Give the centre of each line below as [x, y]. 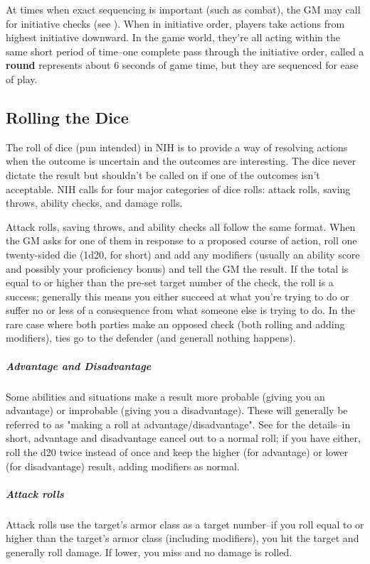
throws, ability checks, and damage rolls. [94, 203]
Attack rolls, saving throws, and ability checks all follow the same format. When [181, 226]
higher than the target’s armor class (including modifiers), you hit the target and [183, 538]
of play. [22, 78]
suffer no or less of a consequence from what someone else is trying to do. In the [180, 310]
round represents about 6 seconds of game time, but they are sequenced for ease [182, 65]
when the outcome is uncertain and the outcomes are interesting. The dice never [181, 161]
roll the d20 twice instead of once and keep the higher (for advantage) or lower [177, 452]
